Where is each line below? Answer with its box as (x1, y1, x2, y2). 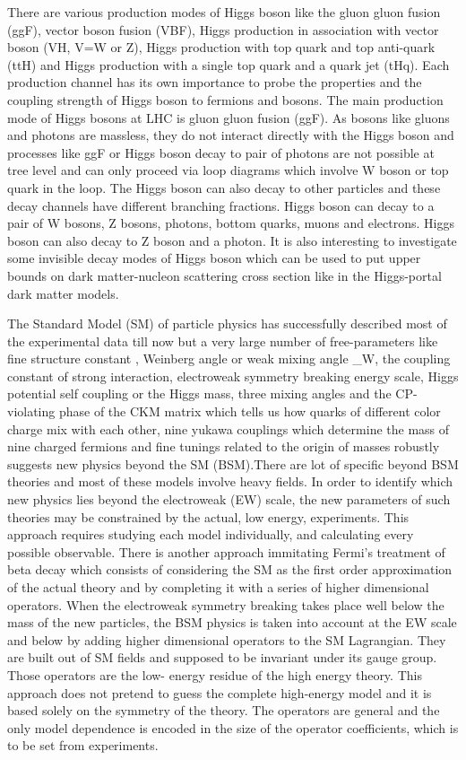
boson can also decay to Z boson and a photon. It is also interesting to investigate (7, 231, 457, 249)
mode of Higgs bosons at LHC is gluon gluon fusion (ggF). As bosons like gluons (7, 108, 450, 127)
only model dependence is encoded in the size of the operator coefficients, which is (7, 718, 459, 737)
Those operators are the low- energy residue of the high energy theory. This (7, 665, 422, 684)
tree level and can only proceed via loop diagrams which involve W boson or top (7, 161, 449, 179)
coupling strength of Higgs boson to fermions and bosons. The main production (7, 90, 444, 109)
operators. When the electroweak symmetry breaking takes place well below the (7, 595, 444, 614)
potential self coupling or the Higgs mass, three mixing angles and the (7, 384, 392, 403)
